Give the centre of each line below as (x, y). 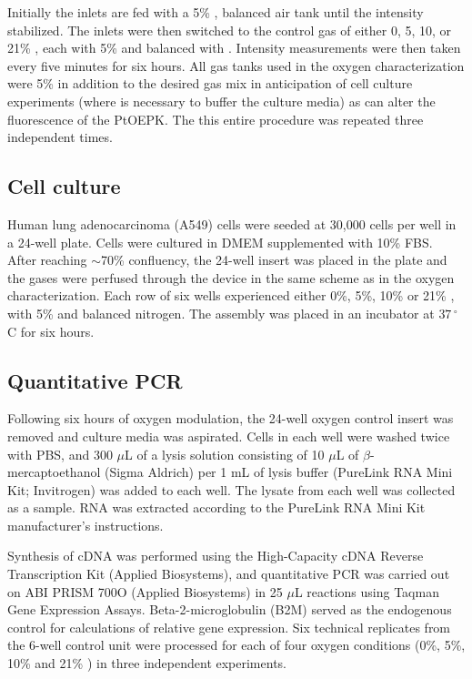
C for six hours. (51, 331)
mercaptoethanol (54, 472)
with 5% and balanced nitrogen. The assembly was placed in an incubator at (221, 313)
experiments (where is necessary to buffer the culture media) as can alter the (221, 101)
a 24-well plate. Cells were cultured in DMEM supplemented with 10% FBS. (220, 242)
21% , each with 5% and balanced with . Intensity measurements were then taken (234, 48)
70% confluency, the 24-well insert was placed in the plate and (274, 260)
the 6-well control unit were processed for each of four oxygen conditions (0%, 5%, (236, 645)
